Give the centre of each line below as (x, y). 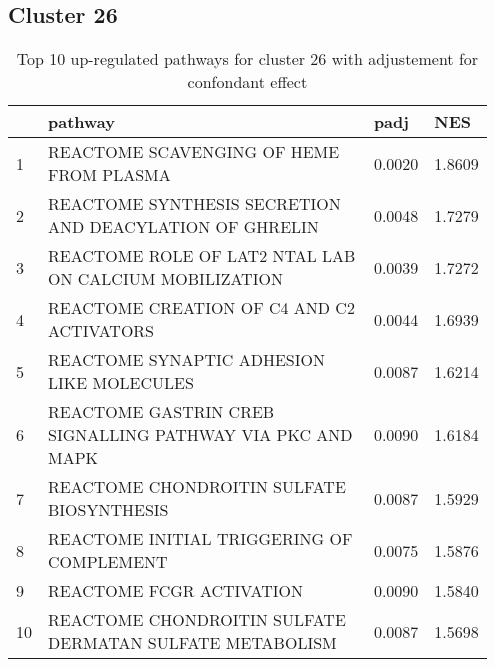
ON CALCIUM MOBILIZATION (165, 279)
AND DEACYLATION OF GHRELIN (183, 227)
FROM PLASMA (109, 175)
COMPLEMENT (108, 562)
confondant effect (247, 82)
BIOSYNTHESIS (108, 510)
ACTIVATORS (101, 331)
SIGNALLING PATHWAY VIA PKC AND (200, 435)
